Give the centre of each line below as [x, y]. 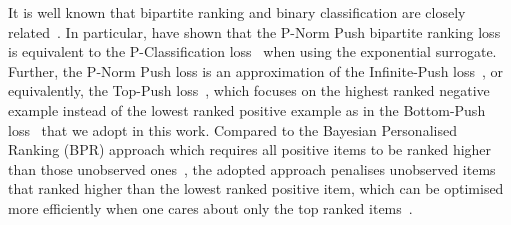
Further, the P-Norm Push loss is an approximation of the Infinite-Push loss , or [256, 70]
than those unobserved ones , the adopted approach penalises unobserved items [252, 168]
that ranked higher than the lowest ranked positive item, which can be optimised [256, 188]
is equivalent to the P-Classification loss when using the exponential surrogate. [252, 51]
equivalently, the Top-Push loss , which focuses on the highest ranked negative [249, 90]
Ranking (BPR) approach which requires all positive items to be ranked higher [250, 149]
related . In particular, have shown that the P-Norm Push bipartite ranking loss [254, 31]
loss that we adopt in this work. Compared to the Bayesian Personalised [232, 129]
